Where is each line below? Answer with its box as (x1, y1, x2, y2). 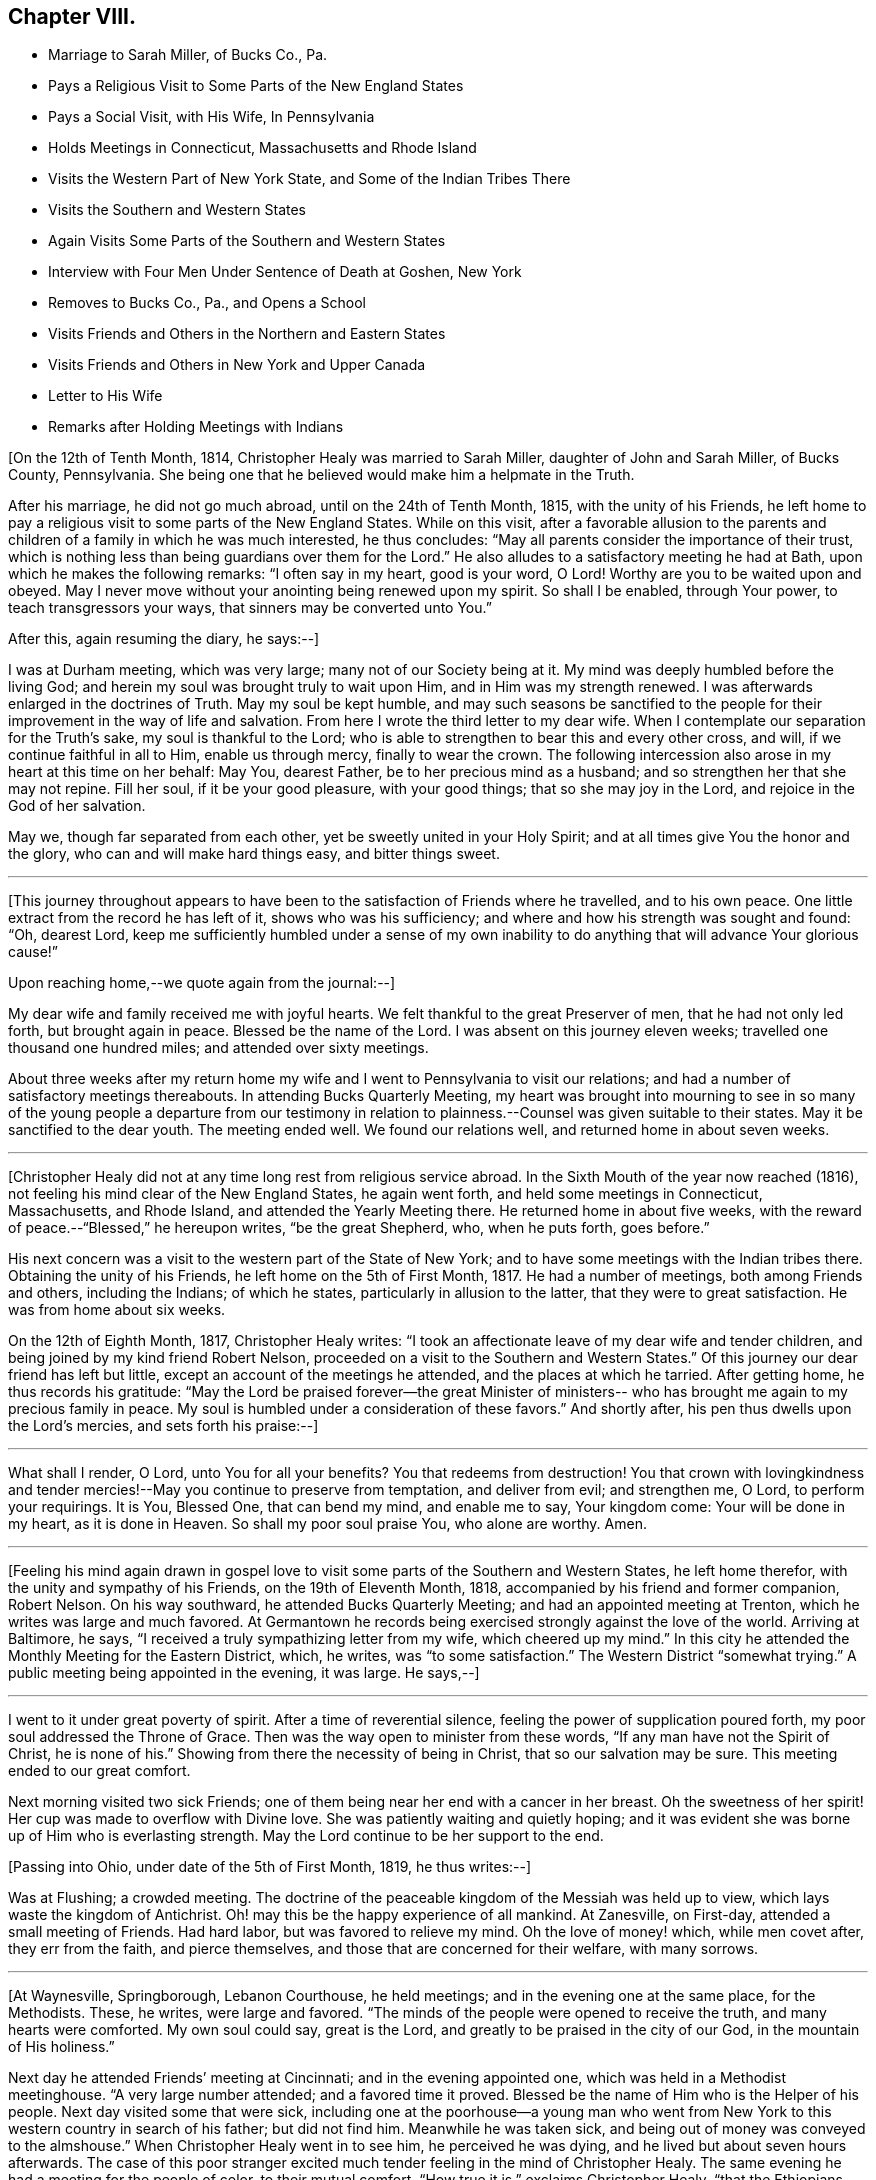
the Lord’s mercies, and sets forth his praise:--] (8, 1417, 319, 1435)
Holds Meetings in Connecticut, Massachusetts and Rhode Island (48, 139, 477, 157)
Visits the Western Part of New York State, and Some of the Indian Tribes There (48, 170, 571, 188)
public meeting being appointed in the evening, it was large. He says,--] (8, 1664, 480, 1682)
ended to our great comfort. (8, 1762, 191, 1780)
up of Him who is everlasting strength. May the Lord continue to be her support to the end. (8, 1827, 604, 1845)
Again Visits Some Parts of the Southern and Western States (48, 232, 446, 250)
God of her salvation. (8, 797, 146, 815)
